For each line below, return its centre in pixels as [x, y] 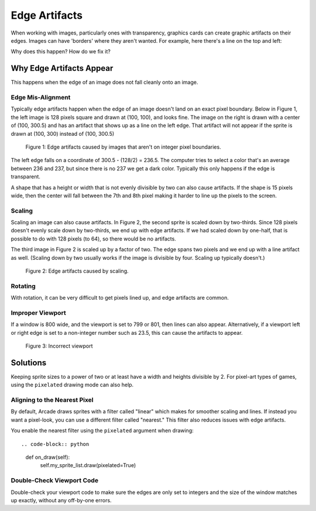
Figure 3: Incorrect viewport [59, 346]
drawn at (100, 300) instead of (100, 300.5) [63, 133]
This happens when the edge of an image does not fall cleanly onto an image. [104, 83]
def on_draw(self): [48, 457]
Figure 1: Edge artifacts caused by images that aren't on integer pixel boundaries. [123, 147]
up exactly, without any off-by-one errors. [61, 500]
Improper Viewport [39, 313]
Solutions [29, 363]
